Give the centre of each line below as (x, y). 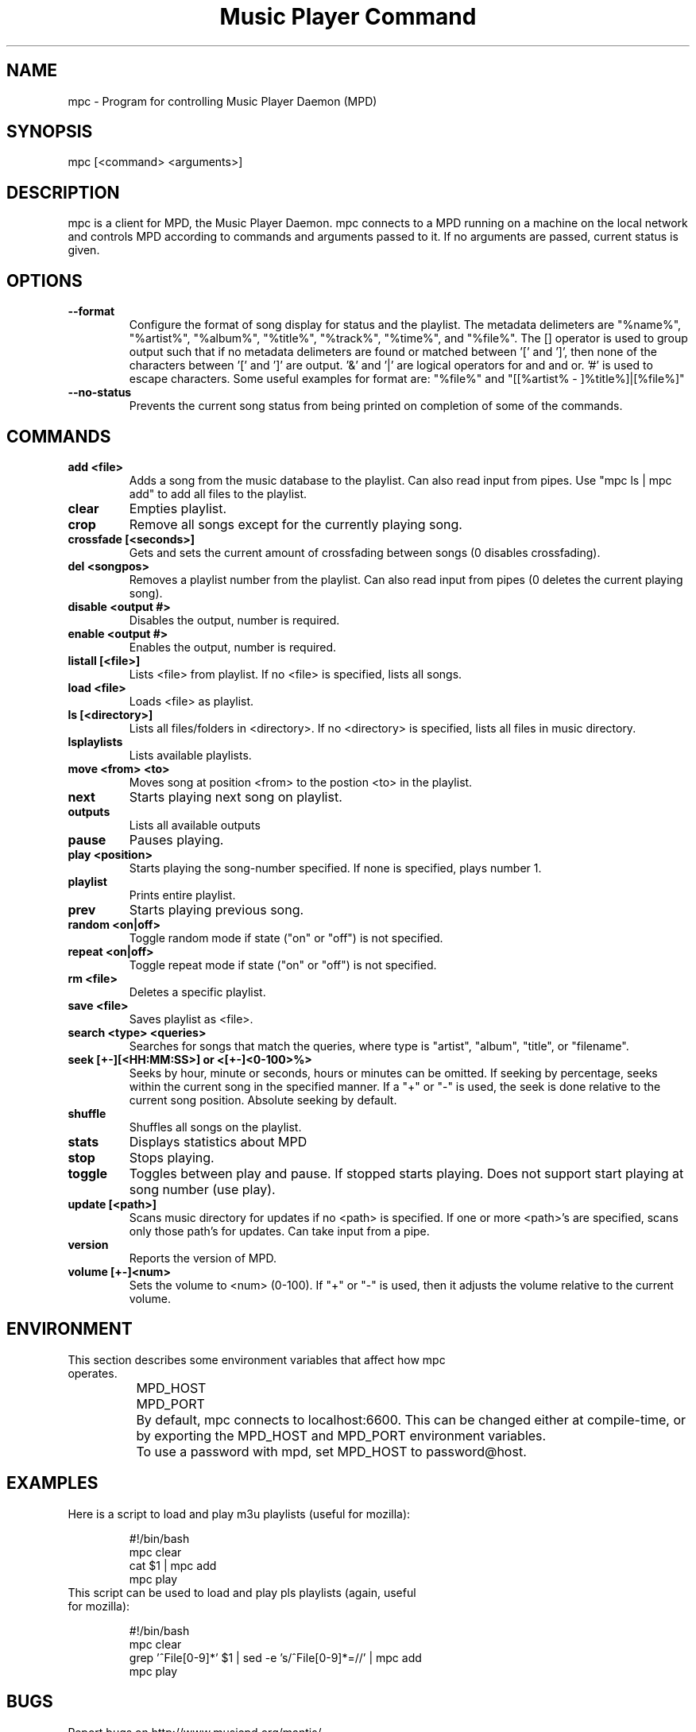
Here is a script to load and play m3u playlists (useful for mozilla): (239, 1514)
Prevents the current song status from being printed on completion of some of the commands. (376, 406)
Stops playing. (172, 1157)
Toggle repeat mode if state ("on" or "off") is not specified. (283, 965)
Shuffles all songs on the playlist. (215, 1127)
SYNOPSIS (50, 132)
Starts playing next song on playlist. (236, 796)
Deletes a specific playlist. (197, 992)
